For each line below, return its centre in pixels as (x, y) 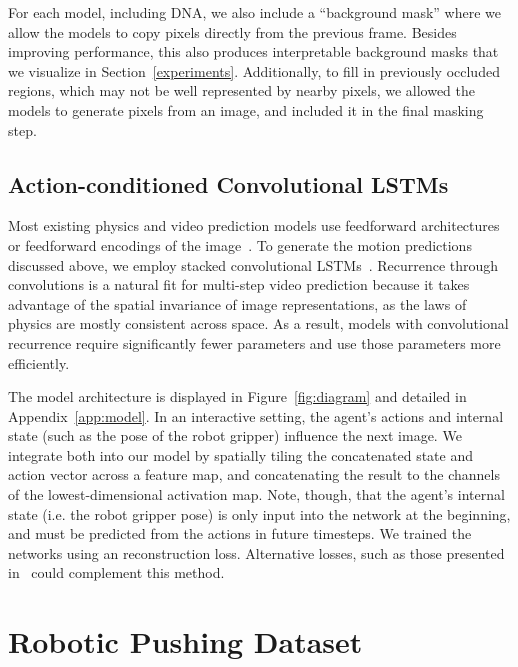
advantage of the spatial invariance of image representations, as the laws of (237, 303)
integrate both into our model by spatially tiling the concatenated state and (240, 454)
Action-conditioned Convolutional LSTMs (228, 183)
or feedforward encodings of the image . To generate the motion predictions (240, 244)
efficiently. (39, 362)
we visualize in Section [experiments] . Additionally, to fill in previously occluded (254, 70)
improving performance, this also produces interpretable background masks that (253, 51)
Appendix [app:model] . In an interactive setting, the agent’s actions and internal (256, 415)
